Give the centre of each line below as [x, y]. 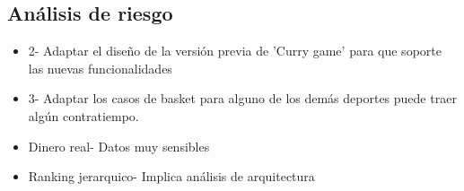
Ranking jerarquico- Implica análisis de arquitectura [171, 176]
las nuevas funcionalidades [100, 68]
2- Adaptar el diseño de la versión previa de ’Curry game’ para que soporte [235, 51]
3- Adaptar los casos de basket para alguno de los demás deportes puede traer [242, 98]
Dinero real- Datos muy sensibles [119, 146]
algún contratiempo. [83, 115]
